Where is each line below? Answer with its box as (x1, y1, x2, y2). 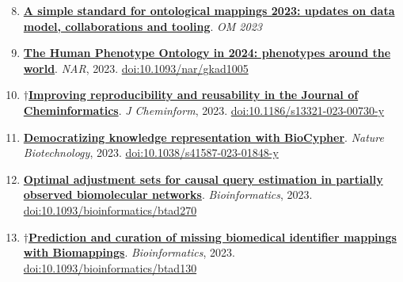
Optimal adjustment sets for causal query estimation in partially (23, 170, 383, 187)
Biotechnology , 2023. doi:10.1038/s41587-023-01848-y (23, 144, 279, 161)
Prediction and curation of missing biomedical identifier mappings (29, 228, 397, 245)
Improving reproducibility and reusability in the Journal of (29, 86, 359, 103)
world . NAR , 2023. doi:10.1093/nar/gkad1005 (23, 59, 249, 76)
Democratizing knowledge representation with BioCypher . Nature (23, 128, 384, 145)
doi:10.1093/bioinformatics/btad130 (23, 259, 197, 276)
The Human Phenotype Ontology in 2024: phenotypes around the (23, 44, 391, 61)
